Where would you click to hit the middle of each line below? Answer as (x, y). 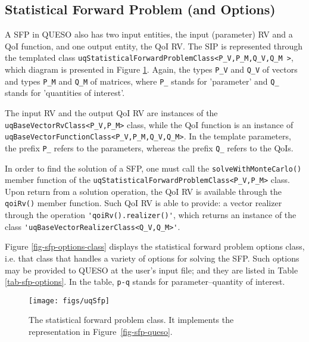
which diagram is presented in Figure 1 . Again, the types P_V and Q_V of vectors (151, 69)
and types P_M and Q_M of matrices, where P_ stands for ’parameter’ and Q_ (142, 81)
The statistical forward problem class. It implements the (131, 320)
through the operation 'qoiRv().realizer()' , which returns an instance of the (151, 215)
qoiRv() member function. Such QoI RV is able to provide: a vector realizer (143, 203)
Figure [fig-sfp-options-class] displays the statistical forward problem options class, (155, 246)
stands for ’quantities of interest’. (65, 93)
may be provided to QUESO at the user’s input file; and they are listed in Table (152, 270)
